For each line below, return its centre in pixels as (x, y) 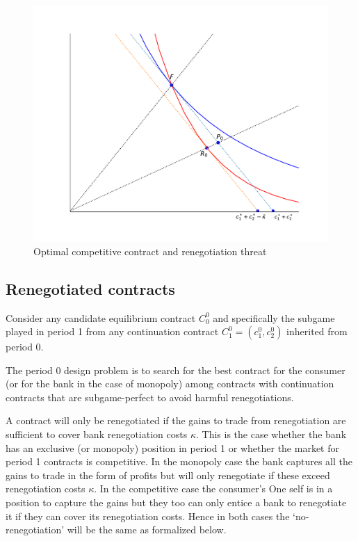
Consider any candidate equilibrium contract (101, 317)
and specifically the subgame (274, 317)
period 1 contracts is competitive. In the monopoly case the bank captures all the (179, 461)
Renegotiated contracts (90, 288)
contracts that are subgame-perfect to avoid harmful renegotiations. (150, 397)
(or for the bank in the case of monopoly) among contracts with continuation (170, 383)
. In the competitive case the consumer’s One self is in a (213, 488)
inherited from (317, 331)
